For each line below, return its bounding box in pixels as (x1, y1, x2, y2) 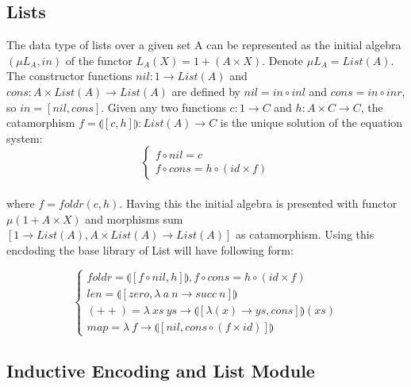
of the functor (65, 52, 133, 68)
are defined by (171, 82, 240, 99)
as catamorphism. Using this (236, 226, 375, 243)
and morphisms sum (85, 210, 183, 227)
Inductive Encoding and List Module (6, 358, 315, 383)
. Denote (262, 52, 304, 68)
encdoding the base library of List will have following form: (6, 241, 294, 258)
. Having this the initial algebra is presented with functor (119, 194, 398, 211)
